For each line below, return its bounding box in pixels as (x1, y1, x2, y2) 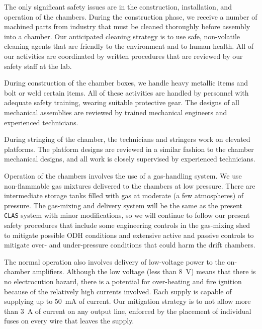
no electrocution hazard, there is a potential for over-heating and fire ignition (4, 276, 242, 286)
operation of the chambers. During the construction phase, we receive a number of (4, 11, 257, 22)
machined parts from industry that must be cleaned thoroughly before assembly (4, 21, 250, 32)
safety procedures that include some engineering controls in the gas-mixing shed (4, 219, 250, 230)
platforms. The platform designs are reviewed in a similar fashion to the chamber (4, 143, 254, 154)
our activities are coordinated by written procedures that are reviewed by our (4, 50, 243, 61)
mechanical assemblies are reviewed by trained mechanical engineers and (4, 107, 227, 117)
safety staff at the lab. (4, 60, 72, 71)
